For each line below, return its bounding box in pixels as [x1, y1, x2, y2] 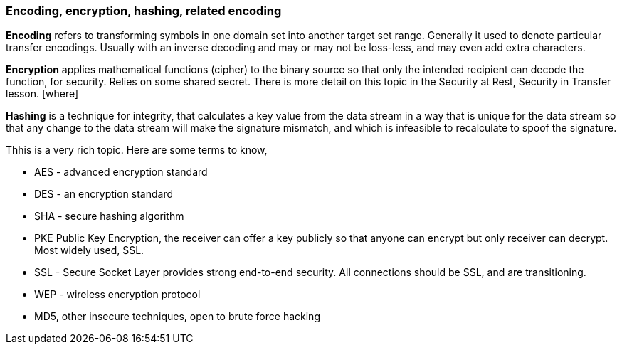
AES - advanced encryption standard [34, 166, 208, 179]
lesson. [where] [6, 87, 79, 100]
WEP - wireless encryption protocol [34, 288, 201, 301]
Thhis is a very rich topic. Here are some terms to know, [6, 144, 268, 157]
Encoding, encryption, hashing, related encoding [6, 4, 282, 18]
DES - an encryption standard [34, 188, 174, 201]
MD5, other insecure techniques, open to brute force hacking [34, 310, 320, 323]
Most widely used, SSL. [34, 244, 144, 257]
